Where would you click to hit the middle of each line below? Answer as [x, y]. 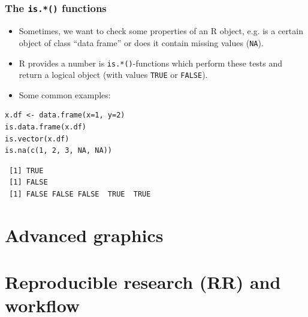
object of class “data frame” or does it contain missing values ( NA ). [141, 42]
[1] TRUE [26, 170]
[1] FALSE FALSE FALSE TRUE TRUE [80, 194]
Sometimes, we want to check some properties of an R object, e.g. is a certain [161, 31]
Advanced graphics [84, 235]
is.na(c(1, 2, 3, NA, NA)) [58, 151]
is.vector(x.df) [37, 139]
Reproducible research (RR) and [143, 282]
